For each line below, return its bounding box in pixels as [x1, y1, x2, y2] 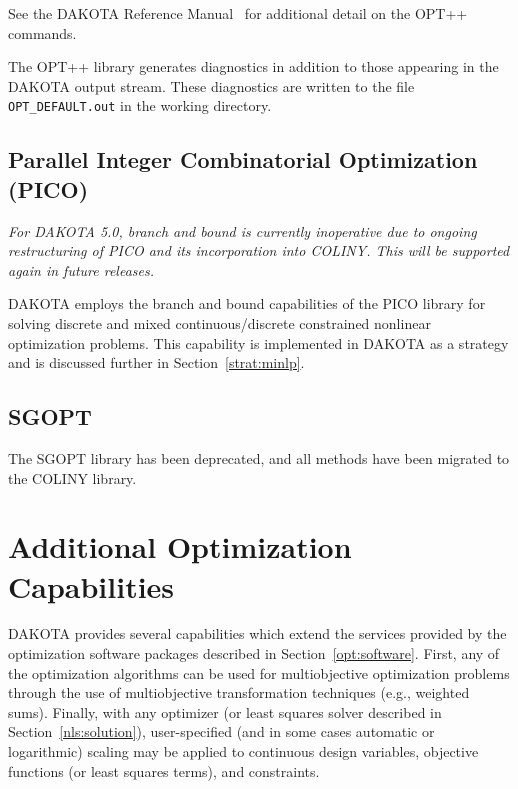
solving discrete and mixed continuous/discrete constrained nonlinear [8, 313, 431, 333]
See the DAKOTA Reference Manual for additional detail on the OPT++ [8, 3, 468, 23]
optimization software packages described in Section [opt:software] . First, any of [8, 643, 500, 664]
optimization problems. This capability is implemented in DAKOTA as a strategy [8, 332, 509, 353]
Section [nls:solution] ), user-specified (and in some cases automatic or [8, 721, 435, 742]
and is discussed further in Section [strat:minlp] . [8, 352, 305, 373]
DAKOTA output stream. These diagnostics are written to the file [8, 75, 415, 96]
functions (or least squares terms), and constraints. [8, 760, 320, 781]
